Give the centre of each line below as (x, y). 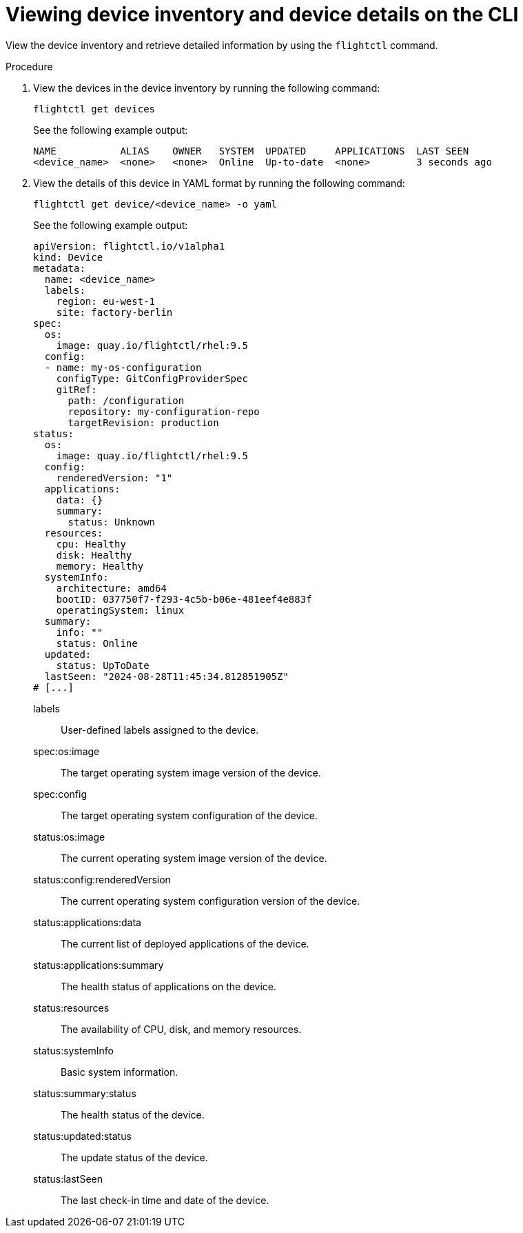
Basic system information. (120, 1072)
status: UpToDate (103, 665)
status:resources (71, 1008)
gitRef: (76, 389)
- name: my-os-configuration (123, 367)
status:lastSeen (68, 1179)
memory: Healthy (100, 566)
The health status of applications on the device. (169, 986)
